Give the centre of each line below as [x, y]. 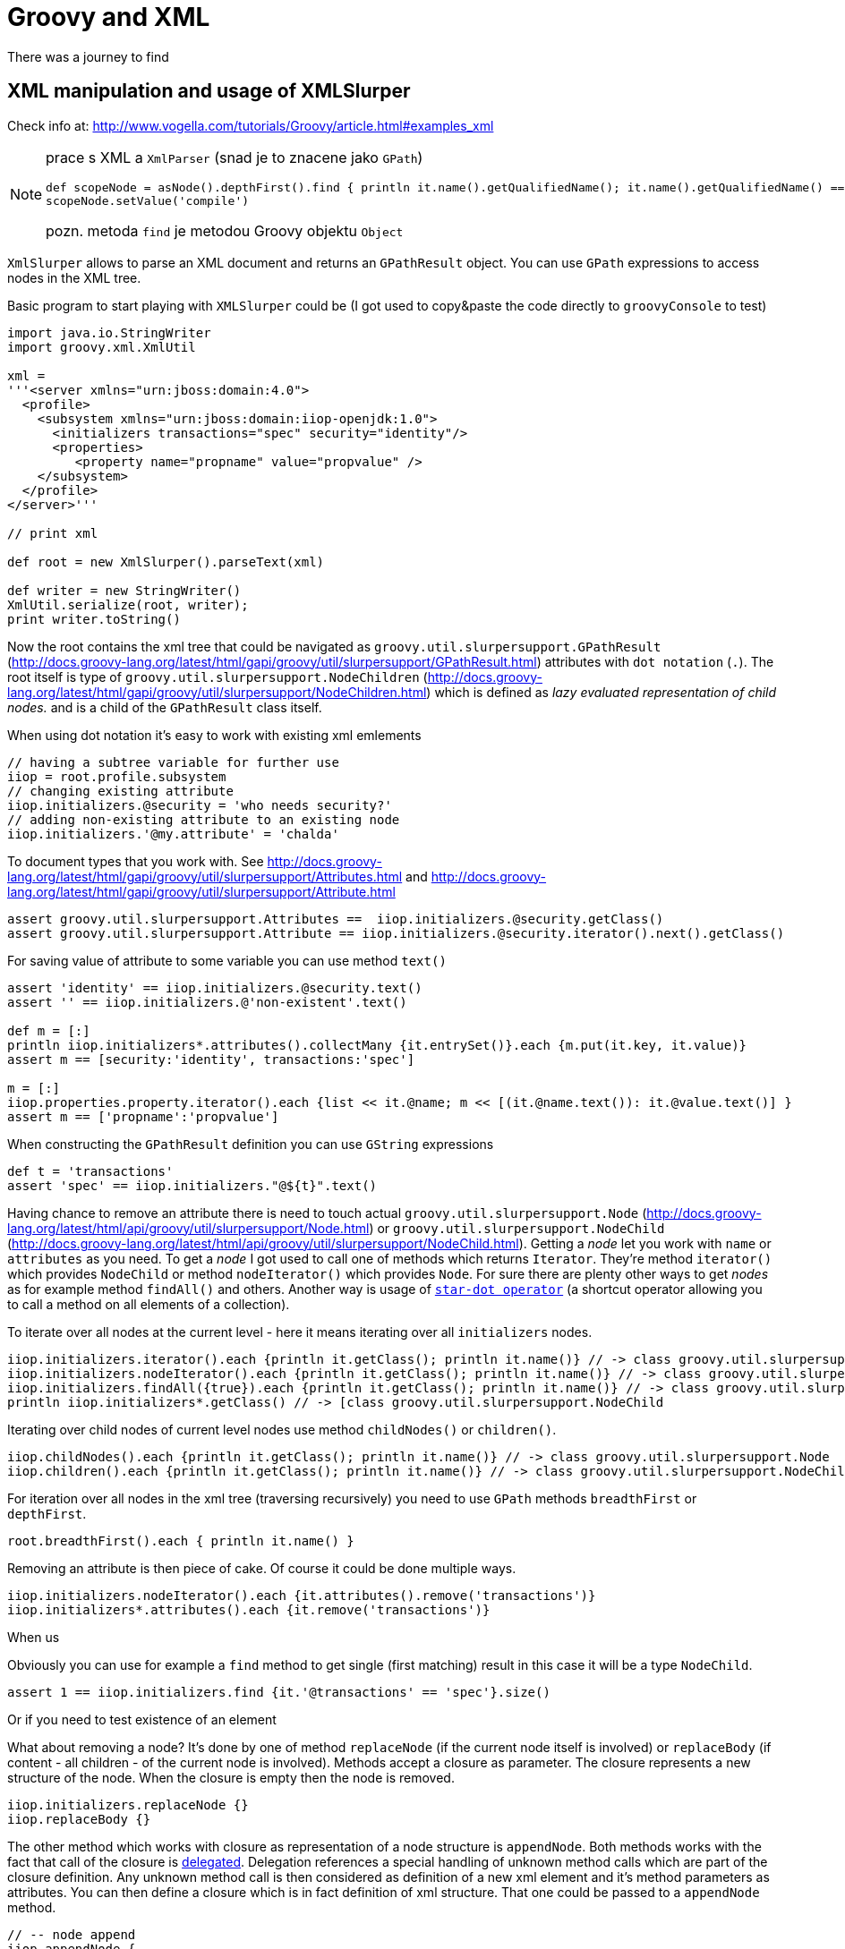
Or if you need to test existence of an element [142, 1719]
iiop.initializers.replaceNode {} [128, 1804]
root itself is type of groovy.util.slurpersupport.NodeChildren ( [218, 677]
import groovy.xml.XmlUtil [102, 347]
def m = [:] [49, 1030]
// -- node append [72, 1934]
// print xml [53, 533]
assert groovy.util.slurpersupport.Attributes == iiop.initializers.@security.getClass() [336, 919]
